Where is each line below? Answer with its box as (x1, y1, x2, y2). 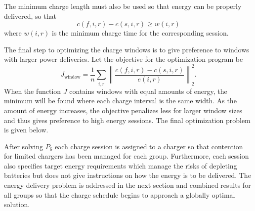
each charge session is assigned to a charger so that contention (55, 141, 243, 151)
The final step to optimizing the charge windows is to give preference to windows (4, 44, 249, 54)
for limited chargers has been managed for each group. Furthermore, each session (4, 151, 249, 161)
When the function (4, 85, 61, 96)
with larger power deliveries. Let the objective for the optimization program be (4, 54, 243, 64)
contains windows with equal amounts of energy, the (69, 85, 227, 96)
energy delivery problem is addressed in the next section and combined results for (4, 180, 251, 190)
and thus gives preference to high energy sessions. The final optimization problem (4, 115, 251, 125)
